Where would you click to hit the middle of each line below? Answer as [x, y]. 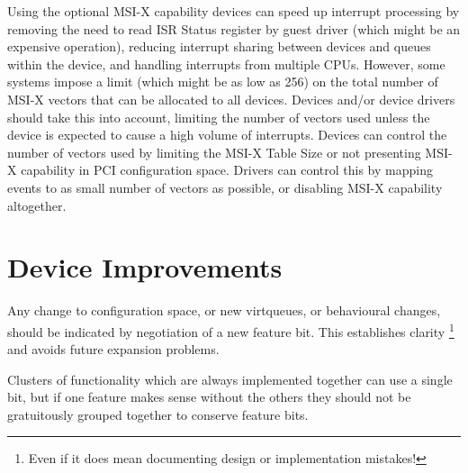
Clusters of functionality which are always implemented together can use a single [230, 379]
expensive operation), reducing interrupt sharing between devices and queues [219, 46]
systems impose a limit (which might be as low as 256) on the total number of [223, 82]
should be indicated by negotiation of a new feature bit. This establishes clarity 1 [231, 330]
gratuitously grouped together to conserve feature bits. [158, 414]
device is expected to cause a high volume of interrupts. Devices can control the [227, 135]
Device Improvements [145, 267]
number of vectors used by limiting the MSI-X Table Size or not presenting [214, 152]
